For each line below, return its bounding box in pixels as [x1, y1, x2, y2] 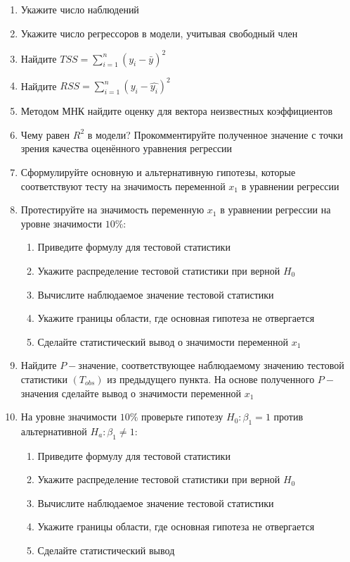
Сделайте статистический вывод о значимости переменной [37, 334, 288, 349]
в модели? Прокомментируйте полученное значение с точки [87, 127, 343, 142]
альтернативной [20, 423, 87, 438]
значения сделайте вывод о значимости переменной [20, 385, 241, 400]
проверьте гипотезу [141, 409, 223, 424]
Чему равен [20, 127, 70, 142]
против [273, 409, 304, 424]
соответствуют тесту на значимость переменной [20, 178, 226, 193]
